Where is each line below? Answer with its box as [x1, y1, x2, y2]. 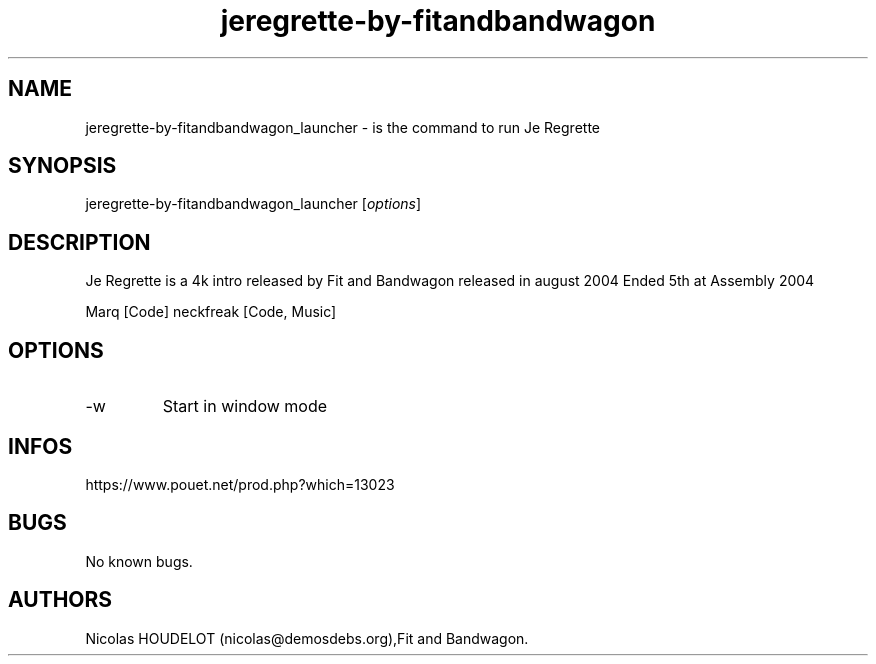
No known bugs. [85, 552, 193, 570]
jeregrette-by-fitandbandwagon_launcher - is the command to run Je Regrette [85, 118, 600, 136]
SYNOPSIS [8, 153, 117, 179]
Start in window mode [162, 396, 328, 417]
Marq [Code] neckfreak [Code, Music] [85, 303, 337, 321]
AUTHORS [8, 587, 113, 613]
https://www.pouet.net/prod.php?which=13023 [85, 475, 395, 493]
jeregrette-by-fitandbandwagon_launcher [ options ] [85, 195, 422, 213]
